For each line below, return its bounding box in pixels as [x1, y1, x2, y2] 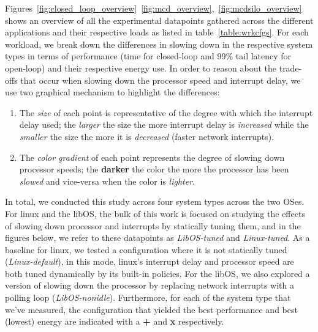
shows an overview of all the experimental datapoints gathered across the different [5, 13, 314, 26]
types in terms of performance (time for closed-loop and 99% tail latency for [5, 50, 292, 62]
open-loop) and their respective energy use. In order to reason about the [5, 61, 277, 74]
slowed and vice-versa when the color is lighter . [19, 174, 195, 187]
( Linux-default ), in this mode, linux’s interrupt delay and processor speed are [5, 255, 294, 268]
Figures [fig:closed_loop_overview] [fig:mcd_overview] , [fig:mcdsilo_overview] [5, 2, 302, 14]
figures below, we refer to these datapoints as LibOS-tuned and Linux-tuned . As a [5, 231, 310, 244]
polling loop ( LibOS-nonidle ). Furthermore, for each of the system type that [5, 291, 291, 304]
